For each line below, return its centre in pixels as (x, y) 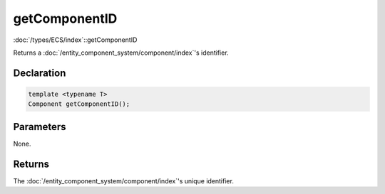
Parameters (40, 127)
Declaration (40, 73)
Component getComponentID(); (79, 104)
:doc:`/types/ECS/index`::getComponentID (75, 40)
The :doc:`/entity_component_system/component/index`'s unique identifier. (124, 180)
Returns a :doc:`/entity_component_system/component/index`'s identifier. (121, 53)
